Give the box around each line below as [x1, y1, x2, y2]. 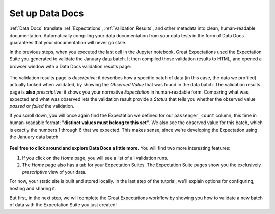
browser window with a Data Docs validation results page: [9, 63, 131, 69]
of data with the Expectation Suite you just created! [9, 202, 117, 208]
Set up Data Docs [9, 8, 84, 19]
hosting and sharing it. [9, 186, 57, 192]
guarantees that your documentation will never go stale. [9, 40, 127, 46]
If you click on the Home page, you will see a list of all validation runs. [22, 155, 169, 161]
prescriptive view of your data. [22, 169, 87, 175]
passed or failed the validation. [9, 103, 75, 109]
